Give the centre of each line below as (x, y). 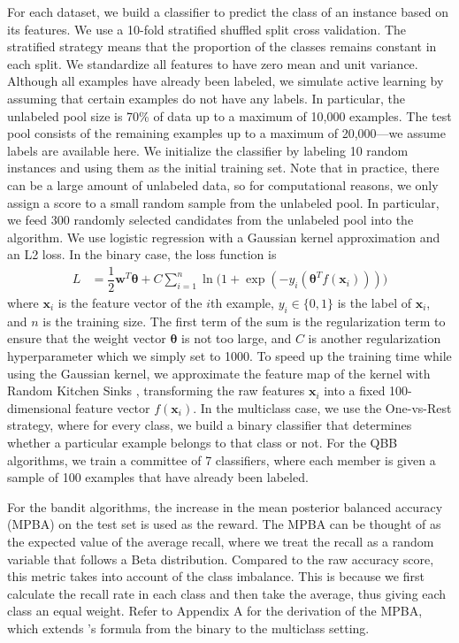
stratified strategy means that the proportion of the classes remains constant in (222, 46)
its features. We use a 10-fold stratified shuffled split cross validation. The (207, 29)
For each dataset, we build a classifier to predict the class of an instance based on (228, 11)
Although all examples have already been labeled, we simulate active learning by (226, 81)
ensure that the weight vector (87, 338)
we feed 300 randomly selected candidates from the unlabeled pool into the (210, 220)
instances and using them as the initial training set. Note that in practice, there (223, 168)
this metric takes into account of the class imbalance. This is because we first (216, 576)
